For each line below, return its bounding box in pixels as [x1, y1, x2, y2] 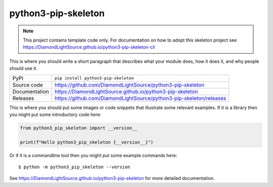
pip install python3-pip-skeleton [55, 76, 134, 81]
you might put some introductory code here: [9, 111, 102, 118]
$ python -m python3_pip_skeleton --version [18, 164, 131, 170]
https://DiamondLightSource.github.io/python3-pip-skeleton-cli [23, 44, 155, 50]
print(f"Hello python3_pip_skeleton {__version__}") [20, 139, 154, 145]
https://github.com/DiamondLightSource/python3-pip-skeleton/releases [55, 94, 226, 101]
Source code [12, 81, 43, 88]
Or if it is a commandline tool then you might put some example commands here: [9, 152, 177, 158]
